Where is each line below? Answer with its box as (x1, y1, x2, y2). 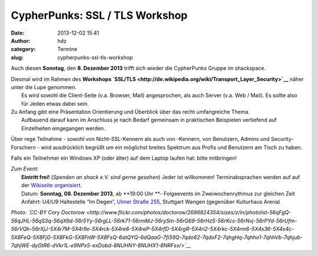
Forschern (11, 144, 36, 151)
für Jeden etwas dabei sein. (21, 100, 90, 107)
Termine (57, 46, 78, 53)
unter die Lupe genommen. (11, 83, 77, 90)
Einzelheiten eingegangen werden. (21, 124, 105, 132)
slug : (11, 53, 24, 61)
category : (11, 46, 36, 53)
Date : (11, 29, 25, 36)
